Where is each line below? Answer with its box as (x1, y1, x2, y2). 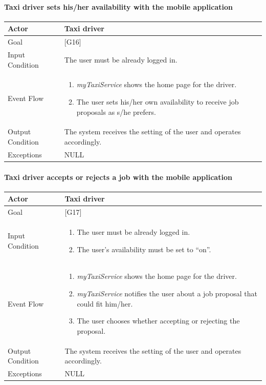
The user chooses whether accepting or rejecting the (77, 315, 240, 326)
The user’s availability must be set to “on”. (77, 244, 211, 254)
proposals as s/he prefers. (76, 106, 156, 117)
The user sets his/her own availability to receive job (76, 96, 239, 107)
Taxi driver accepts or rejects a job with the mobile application (4, 171, 232, 182)
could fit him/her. (77, 298, 133, 309)
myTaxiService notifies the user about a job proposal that (77, 288, 258, 298)
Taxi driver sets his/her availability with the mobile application (4, 1, 233, 12)
